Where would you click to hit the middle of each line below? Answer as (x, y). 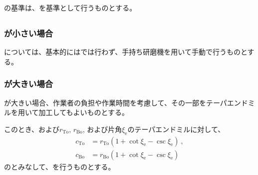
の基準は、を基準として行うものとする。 (70, 7)
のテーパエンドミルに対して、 (176, 129)
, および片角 (102, 129)
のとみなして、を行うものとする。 (60, 166)
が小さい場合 (29, 33)
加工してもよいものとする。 (84, 112)
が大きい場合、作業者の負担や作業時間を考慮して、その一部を (105, 102)
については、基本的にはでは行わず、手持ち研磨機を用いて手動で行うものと (126, 52)
